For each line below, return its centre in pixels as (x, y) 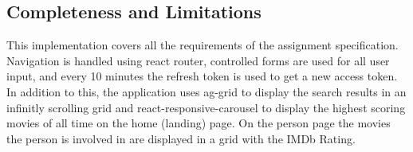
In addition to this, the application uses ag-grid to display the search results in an (206, 91)
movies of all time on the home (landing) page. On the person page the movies (199, 123)
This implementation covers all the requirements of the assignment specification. (203, 45)
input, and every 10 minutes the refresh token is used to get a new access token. (202, 76)
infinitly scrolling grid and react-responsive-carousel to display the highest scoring (206, 107)
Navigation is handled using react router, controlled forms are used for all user (198, 60)
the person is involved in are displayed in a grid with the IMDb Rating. (181, 138)
